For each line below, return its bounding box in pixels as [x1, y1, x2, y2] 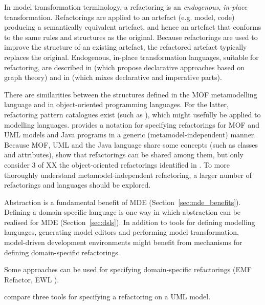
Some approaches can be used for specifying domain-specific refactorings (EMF [4, 264, 252, 275]
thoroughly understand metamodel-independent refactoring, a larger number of [4, 169, 252, 180]
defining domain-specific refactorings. [4, 247, 120, 257]
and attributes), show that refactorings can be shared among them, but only [4, 149, 244, 160]
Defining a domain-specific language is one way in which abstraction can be [4, 207, 241, 217]
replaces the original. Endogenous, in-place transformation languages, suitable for [4, 51, 259, 62]
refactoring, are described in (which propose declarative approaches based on [4, 62, 245, 72]
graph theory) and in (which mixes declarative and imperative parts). [4, 72, 222, 83]
